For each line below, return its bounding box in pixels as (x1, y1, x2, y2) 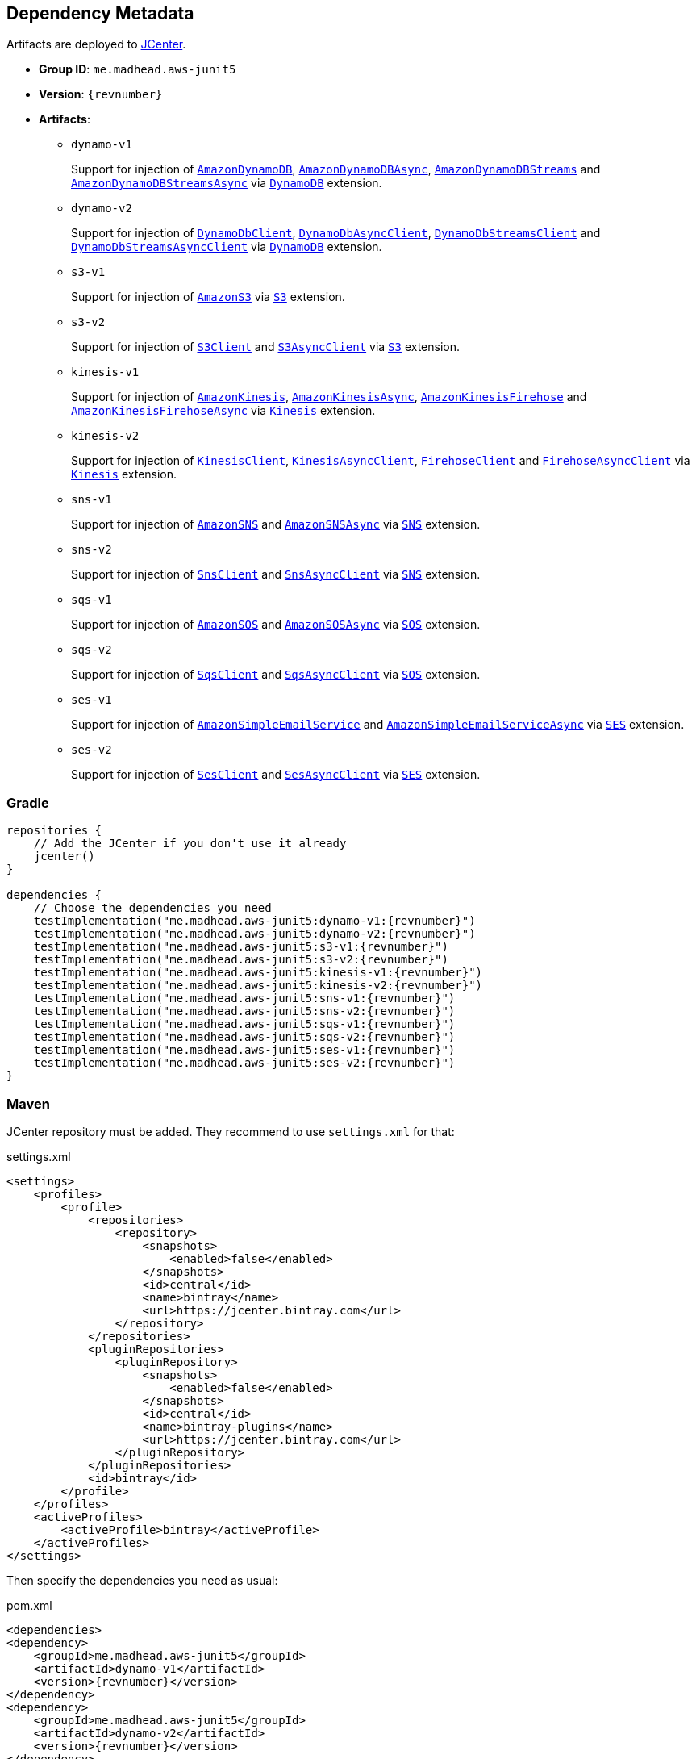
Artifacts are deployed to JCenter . (6, 37, 186, 52)
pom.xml (6, 1598, 52, 1612)
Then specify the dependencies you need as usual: (6, 1573, 278, 1587)
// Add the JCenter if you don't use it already (33, 837, 347, 850)
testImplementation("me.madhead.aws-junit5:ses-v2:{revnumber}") (33, 1056, 456, 1070)
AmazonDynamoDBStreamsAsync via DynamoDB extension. (71, 176, 382, 190)
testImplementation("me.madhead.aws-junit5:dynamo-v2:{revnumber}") (33, 927, 476, 941)
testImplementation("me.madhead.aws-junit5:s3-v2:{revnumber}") (33, 953, 448, 967)
